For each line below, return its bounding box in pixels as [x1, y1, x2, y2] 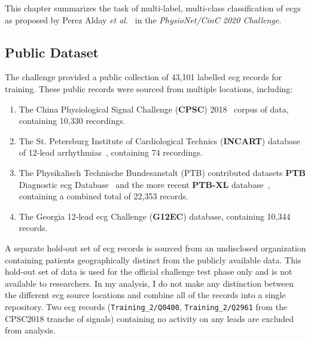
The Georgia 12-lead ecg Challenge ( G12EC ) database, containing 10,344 [19, 210, 291, 222]
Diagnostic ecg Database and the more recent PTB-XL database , [19, 178, 270, 190]
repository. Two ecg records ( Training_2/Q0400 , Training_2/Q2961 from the [5, 300, 288, 312]
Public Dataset [5, 42, 99, 61]
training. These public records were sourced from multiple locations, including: [5, 82, 293, 95]
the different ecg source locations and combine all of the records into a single [5, 289, 286, 301]
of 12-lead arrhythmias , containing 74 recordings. [19, 146, 203, 159]
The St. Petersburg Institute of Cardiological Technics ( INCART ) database [19, 134, 300, 147]
